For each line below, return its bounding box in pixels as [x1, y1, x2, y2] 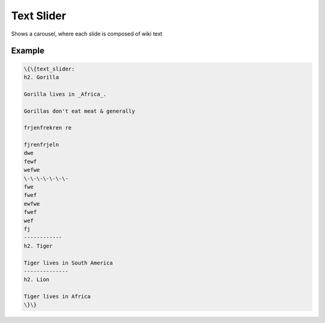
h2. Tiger [23, 242, 53, 249]
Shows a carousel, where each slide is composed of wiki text [11, 30, 162, 37]
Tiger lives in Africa [23, 293, 91, 300]
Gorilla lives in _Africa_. [23, 90, 107, 98]
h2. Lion [23, 276, 50, 283]
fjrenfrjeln [23, 142, 60, 148]
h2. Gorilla [23, 74, 60, 81]
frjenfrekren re [23, 124, 72, 131]
